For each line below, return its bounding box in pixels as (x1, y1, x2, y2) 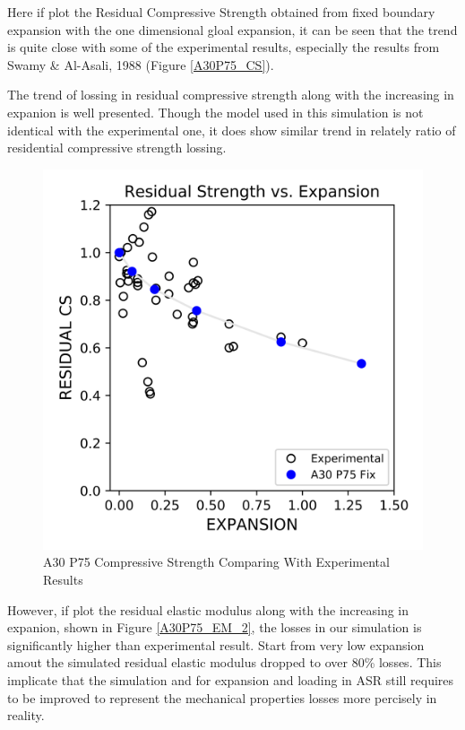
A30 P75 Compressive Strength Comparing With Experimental (43, 552, 390, 571)
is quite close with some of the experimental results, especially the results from (7, 38, 440, 56)
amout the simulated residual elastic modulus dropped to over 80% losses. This (7, 653, 442, 672)
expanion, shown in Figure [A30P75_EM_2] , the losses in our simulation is (7, 618, 422, 637)
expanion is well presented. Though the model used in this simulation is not (7, 102, 424, 121)
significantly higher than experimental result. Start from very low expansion (7, 635, 425, 654)
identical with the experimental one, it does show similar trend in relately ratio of (7, 120, 456, 139)
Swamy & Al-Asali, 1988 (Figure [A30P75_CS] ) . (7, 55, 274, 74)
